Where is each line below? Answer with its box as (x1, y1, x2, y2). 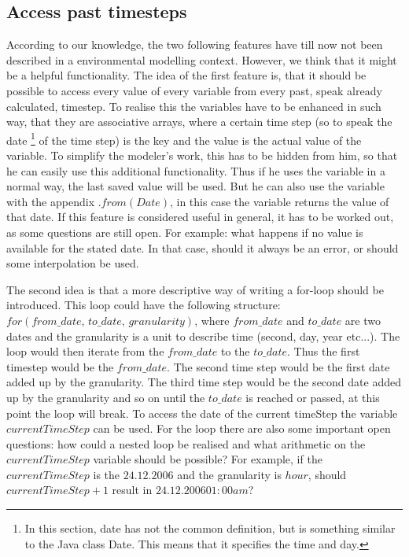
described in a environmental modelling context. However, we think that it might (6, 51, 397, 68)
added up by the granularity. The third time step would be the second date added (6, 374, 401, 390)
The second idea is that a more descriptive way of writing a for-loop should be (6, 281, 384, 297)
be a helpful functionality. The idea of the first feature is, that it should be (6, 67, 367, 83)
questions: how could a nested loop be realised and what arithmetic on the (6, 435, 366, 452)
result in (112, 481, 153, 498)
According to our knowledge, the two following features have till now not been (6, 36, 383, 53)
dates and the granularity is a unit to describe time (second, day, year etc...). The (6, 327, 400, 344)
